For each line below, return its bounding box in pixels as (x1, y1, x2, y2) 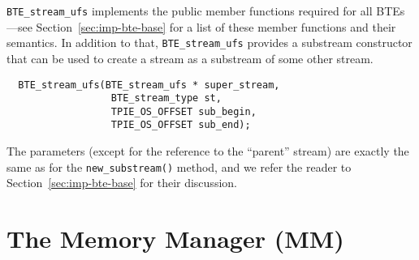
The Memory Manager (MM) (6, 222, 344, 255)
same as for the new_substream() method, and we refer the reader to (6, 158, 352, 175)
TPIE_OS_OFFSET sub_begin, (110, 105, 257, 117)
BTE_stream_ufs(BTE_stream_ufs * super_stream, (18, 79, 280, 91)
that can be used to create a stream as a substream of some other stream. (6, 49, 374, 66)
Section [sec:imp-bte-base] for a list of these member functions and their (36, 18, 396, 35)
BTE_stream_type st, (110, 92, 222, 104)
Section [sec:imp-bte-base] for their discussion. (6, 174, 237, 191)
